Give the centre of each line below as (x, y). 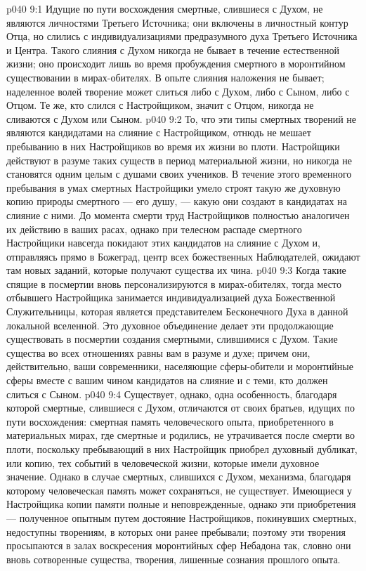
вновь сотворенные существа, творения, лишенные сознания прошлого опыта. (174, 559)
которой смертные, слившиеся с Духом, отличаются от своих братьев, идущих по (181, 408)
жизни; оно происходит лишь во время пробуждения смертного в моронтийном (176, 64)
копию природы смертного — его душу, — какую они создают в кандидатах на (177, 201)
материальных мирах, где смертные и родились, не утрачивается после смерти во (181, 435)
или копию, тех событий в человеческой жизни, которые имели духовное (163, 462)
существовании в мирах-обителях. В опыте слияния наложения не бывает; (165, 77)
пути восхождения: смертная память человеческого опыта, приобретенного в (170, 421)
